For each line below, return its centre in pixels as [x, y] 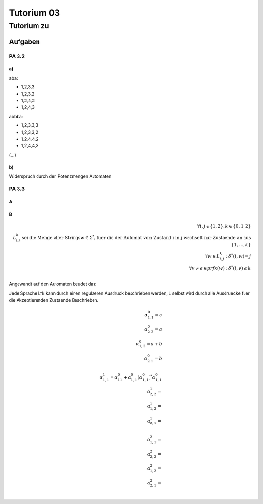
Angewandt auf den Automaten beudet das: [53, 284]
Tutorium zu [29, 26]
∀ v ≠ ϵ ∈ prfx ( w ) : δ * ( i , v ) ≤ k [220, 268]
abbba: [16, 116]
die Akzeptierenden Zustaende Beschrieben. [54, 300]
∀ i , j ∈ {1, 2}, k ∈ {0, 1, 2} [224, 226]
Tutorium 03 [35, 13]
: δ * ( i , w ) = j [238, 256]
